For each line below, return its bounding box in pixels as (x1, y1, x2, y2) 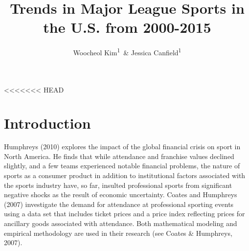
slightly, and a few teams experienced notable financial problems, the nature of (4, 160, 240, 171)
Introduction (4, 113, 91, 133)
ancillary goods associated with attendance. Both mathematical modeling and (4, 218, 237, 228)
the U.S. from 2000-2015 (43, 17, 211, 37)
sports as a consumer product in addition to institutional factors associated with (4, 170, 246, 181)
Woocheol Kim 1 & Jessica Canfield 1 (73, 46, 181, 57)
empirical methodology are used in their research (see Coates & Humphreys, (4, 228, 232, 238)
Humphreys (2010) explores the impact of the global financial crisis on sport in (4, 141, 241, 152)
